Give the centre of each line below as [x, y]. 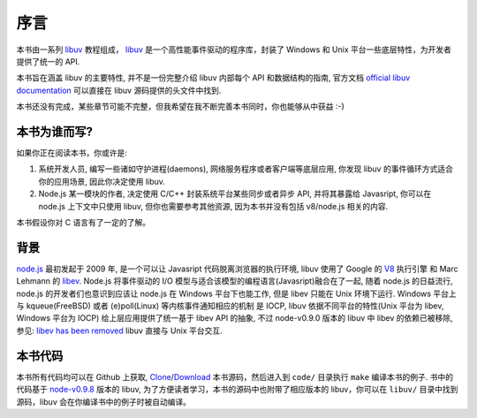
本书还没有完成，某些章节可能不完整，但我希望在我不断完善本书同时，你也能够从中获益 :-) [180, 107]
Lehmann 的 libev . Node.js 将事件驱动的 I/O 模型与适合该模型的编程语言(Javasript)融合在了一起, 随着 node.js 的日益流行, [235, 281]
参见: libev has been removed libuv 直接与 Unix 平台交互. [119, 331]
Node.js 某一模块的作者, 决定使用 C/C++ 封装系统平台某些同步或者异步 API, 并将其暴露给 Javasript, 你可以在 [235, 194]
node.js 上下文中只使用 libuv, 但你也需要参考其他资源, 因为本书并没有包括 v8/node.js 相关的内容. [213, 206]
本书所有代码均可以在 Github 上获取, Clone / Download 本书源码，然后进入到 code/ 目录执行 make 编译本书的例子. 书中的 [235, 376]
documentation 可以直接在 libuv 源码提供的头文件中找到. [119, 90]
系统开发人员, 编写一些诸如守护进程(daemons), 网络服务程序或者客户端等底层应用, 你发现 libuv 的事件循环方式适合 [246, 169]
